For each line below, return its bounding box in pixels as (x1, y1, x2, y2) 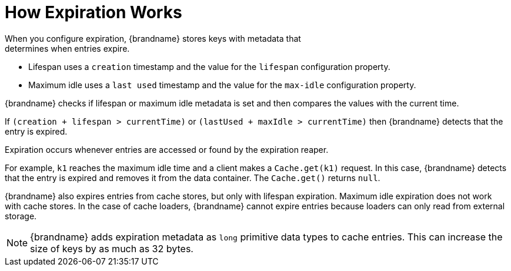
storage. (5, 210, 37, 221)
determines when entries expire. (5, 43, 130, 53)
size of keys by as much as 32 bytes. (30, 242, 193, 255)
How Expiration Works (5, 2, 182, 22)
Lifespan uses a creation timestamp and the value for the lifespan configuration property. (28, 61, 390, 72)
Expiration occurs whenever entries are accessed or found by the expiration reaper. (5, 144, 329, 155)
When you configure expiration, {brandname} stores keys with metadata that (5, 33, 301, 44)
